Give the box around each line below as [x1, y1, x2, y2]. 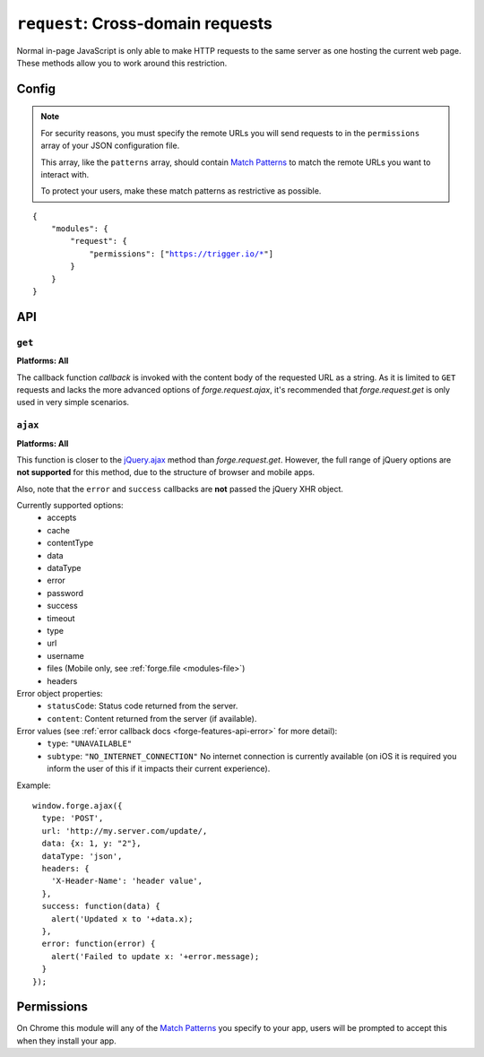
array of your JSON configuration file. [40, 140, 180, 152]
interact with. [40, 169, 90, 179]
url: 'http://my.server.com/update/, [41, 826, 208, 836]
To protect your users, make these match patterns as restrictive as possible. [40, 186, 322, 196]
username [47, 650, 84, 661]
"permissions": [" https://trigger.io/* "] [89, 248, 273, 259]
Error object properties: [16, 688, 103, 698]
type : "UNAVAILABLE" [47, 738, 133, 749]
